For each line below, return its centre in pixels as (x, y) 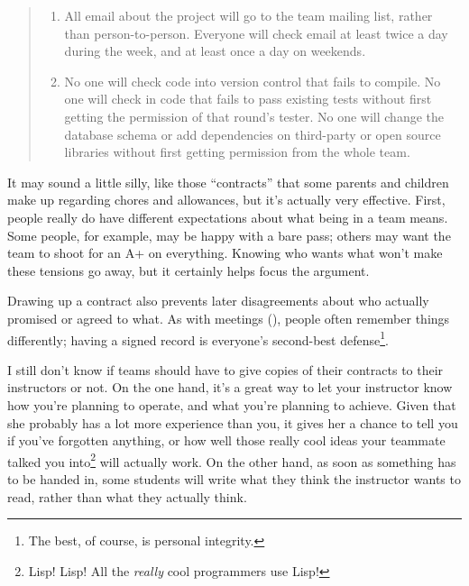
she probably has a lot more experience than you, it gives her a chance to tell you (233, 422)
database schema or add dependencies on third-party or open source (253, 134)
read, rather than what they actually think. (127, 496)
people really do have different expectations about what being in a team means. (228, 217)
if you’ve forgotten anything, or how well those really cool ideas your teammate (226, 440)
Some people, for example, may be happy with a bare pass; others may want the (229, 235)
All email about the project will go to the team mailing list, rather (248, 15)
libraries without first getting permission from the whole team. (237, 152)
